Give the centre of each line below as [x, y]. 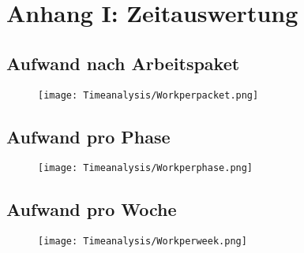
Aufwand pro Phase [88, 136]
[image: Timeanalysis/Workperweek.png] [143, 242]
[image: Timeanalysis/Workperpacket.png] [148, 95]
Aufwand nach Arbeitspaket [123, 63]
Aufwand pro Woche [92, 209]
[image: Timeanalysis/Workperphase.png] [146, 168]
